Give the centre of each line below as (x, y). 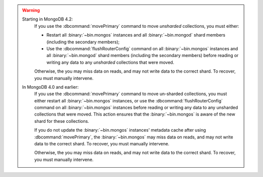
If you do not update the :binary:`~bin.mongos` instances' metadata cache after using (120, 130)
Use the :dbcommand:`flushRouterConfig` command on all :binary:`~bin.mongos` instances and (142, 48)
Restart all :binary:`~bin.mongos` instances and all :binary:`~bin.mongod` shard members (136, 35)
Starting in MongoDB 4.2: (47, 19)
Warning (31, 10)
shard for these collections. (62, 121)
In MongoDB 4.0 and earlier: (50, 87)
